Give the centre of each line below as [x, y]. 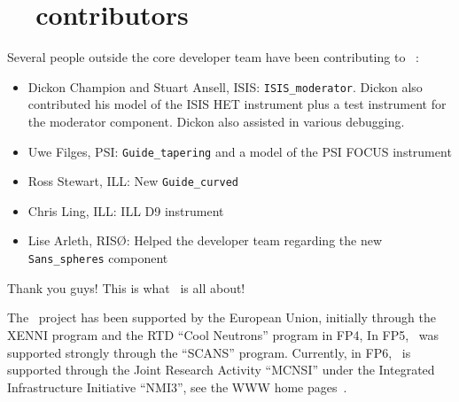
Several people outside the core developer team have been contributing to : [213, 57]
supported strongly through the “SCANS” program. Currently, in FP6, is [209, 352]
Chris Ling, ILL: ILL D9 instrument [126, 210]
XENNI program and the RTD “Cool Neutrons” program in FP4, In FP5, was [223, 334]
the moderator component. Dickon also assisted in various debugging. [216, 121]
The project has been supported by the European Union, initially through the [222, 317]
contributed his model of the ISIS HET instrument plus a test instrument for [237, 104]
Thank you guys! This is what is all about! [126, 287]
